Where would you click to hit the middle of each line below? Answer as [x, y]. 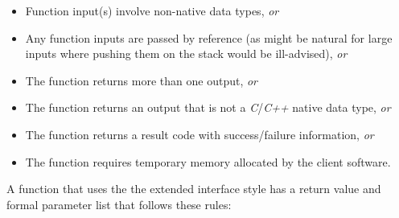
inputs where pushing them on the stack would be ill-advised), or [186, 53]
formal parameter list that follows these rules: [119, 204]
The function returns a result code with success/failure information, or [199, 134]
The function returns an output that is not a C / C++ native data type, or [208, 107]
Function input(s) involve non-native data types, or [152, 10]
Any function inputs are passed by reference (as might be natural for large [209, 37]
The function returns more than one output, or [142, 80]
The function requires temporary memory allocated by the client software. [208, 161]
